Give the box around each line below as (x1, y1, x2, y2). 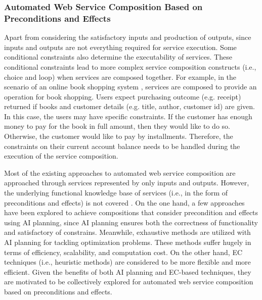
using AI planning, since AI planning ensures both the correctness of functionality (4, 217, 258, 227)
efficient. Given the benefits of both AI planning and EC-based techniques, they (4, 266, 251, 277)
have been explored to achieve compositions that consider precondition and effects (4, 207, 258, 218)
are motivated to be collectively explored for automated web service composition (4, 276, 253, 287)
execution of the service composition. (4, 151, 118, 161)
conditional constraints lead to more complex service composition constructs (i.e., (4, 61, 256, 72)
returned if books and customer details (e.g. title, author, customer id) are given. (4, 101, 255, 112)
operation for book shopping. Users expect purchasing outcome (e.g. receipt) (4, 91, 241, 102)
